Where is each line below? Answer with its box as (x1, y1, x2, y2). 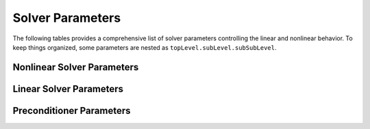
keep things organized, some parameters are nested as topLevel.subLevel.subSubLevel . (12, 43, 277, 51)
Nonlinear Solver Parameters (12, 61, 139, 73)
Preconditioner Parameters (12, 104, 131, 116)
